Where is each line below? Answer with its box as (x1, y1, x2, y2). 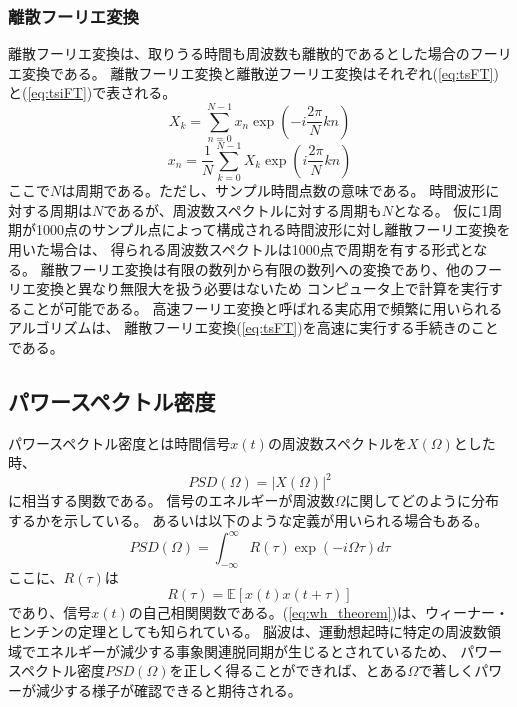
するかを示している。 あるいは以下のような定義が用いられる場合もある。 (8, 510, 489, 531)
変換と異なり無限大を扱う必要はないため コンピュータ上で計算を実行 (35, 278, 489, 299)
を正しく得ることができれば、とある (169, 660, 408, 681)
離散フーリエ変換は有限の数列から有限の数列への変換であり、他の (40, 258, 474, 279)
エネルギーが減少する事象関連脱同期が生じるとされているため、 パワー (35, 640, 503, 661)
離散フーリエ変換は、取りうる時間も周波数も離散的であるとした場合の (8, 43, 470, 64)
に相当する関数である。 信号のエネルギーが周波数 (8, 490, 335, 511)
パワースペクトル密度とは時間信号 (8, 432, 231, 453)
